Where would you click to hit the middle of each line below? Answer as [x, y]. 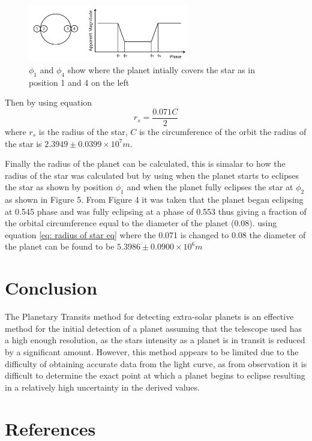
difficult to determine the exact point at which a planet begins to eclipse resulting [155, 375]
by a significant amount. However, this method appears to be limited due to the [152, 351]
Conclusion [51, 288]
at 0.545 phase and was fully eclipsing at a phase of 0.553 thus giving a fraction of [156, 211]
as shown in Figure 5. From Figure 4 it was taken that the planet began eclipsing [154, 199]
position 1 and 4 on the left [79, 82]
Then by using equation [49, 102]
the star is [23, 143]
